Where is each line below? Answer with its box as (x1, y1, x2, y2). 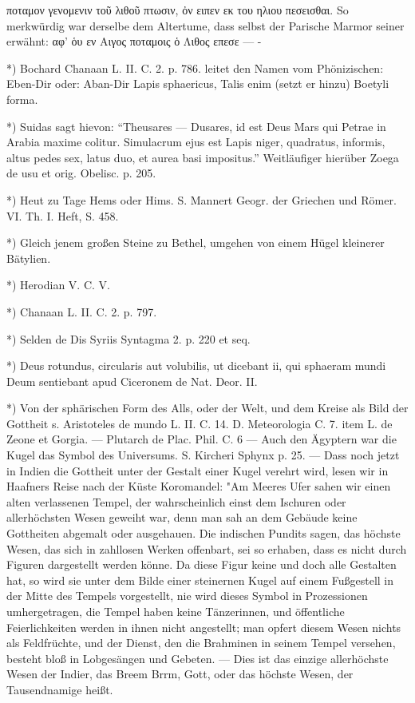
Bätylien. (6, 249, 51, 266)
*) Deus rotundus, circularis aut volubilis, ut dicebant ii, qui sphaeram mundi (6, 357, 386, 374)
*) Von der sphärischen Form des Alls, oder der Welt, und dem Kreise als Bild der (6, 399, 409, 416)
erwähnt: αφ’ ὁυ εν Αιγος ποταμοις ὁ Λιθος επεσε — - (6, 33, 262, 50)
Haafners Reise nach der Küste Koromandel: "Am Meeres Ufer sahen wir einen (6, 478, 391, 494)
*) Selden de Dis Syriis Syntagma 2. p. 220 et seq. (6, 330, 251, 347)
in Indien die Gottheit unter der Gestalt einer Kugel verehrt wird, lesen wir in (6, 462, 389, 479)
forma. (6, 90, 38, 107)
